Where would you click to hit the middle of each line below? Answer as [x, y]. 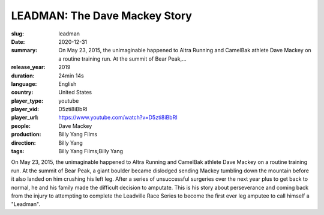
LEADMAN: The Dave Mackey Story [101, 16]
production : [26, 135]
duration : [23, 76]
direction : [23, 143]
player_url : [25, 118]
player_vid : [25, 109]
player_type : [27, 101]
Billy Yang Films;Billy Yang [91, 151]
